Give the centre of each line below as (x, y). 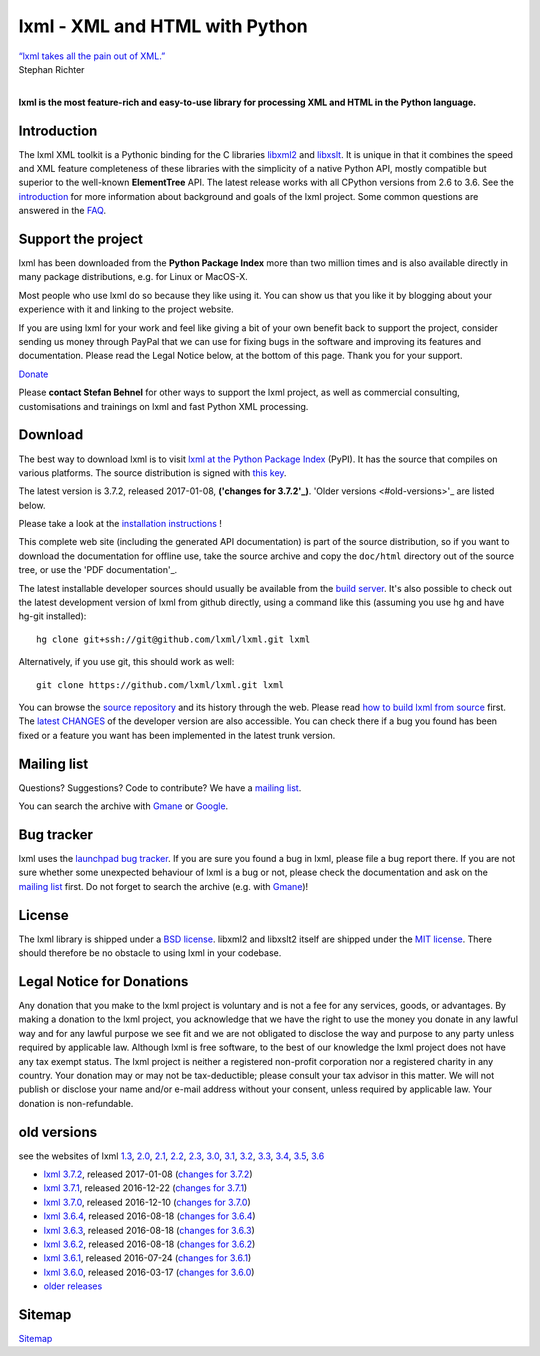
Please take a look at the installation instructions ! (120, 524)
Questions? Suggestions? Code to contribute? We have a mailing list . (160, 787)
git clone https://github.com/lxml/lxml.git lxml (160, 684)
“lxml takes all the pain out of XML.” (92, 56)
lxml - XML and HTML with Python (163, 26)
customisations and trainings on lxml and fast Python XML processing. (163, 406)
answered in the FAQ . (62, 211)
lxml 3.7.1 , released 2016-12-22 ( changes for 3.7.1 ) (145, 1188)
